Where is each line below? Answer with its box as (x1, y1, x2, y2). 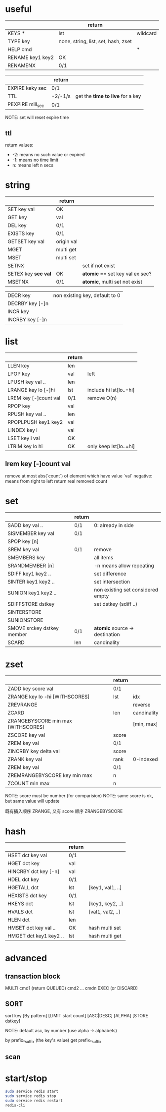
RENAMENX (7, 62, 36, 69)
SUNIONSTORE (7, 616, 43, 623)
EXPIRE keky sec (7, 84, 47, 91)
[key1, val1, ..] (88, 884, 122, 891)
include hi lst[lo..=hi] (87, 386, 135, 393)
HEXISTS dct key (7, 892, 47, 899)
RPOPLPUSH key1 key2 (7, 418, 63, 425)
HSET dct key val (7, 852, 47, 859)
